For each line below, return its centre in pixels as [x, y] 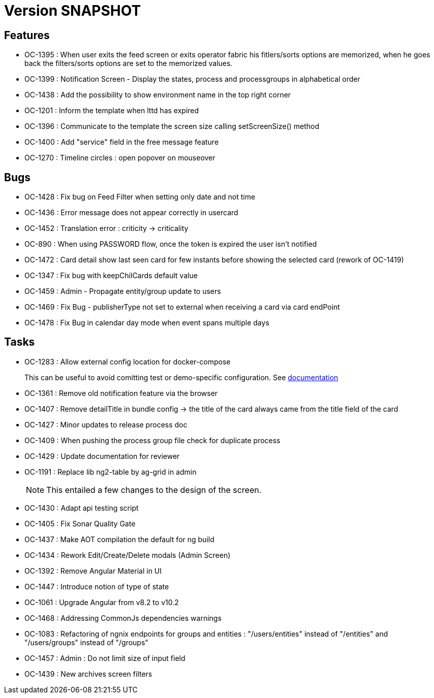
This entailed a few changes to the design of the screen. [154, 490]
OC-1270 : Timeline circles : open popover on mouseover [120, 158]
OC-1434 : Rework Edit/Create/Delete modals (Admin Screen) [128, 555]
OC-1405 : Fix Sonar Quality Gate [80, 523]
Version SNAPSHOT [73, 11]
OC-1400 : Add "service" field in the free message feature [122, 142]
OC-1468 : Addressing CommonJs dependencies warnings [123, 618]
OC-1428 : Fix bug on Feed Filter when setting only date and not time [140, 197]
